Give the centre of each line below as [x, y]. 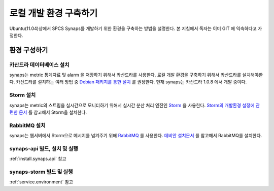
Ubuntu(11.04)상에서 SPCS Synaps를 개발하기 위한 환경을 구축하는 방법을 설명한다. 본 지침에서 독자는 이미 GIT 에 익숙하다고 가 [136, 28]
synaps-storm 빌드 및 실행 [41, 172]
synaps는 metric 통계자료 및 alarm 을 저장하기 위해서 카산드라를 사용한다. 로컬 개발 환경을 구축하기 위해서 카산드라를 [125, 75]
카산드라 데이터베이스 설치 [39, 65]
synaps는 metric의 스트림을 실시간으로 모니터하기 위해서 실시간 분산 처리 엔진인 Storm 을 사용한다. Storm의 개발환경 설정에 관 [135, 105]
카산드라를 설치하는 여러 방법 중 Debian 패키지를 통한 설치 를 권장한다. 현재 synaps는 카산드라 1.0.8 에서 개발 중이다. [131, 82]
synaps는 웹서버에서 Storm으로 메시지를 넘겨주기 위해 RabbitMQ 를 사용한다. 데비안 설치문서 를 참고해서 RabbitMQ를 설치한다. [136, 136]
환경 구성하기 [29, 50]
